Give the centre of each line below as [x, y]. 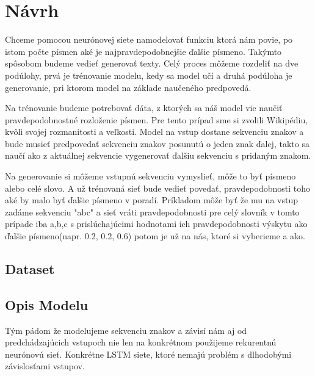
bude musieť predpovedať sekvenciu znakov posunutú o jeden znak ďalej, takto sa [157, 143]
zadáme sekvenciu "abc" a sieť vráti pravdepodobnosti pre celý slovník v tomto [152, 211]
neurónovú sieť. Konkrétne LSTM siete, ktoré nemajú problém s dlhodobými [148, 354]
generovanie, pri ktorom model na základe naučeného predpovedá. [128, 87]
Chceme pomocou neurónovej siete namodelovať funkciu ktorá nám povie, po [149, 39]
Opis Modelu [47, 304]
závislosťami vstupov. [45, 366]
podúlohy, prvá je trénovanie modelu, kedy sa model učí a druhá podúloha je [149, 75]
